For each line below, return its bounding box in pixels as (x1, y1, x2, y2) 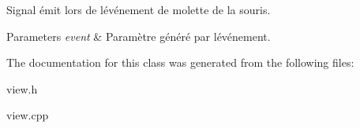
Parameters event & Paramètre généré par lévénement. (6, 27, 271, 44)
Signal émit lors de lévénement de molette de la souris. (6, 2, 271, 17)
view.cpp (6, 107, 49, 123)
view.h (6, 80, 38, 97)
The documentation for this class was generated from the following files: (6, 54, 354, 71)
